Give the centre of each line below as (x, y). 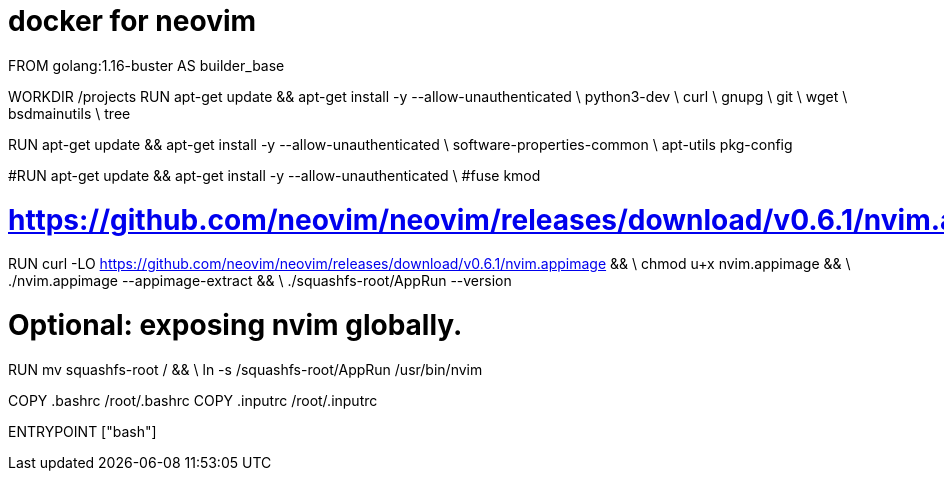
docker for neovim (132, 21)
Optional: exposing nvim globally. (235, 325)
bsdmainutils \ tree (69, 113)
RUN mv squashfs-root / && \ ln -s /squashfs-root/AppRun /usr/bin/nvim (245, 369)
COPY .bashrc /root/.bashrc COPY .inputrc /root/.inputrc (193, 400)
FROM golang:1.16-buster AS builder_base (146, 65)
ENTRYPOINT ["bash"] (82, 431)
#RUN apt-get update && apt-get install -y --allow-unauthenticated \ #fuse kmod (274, 175)
